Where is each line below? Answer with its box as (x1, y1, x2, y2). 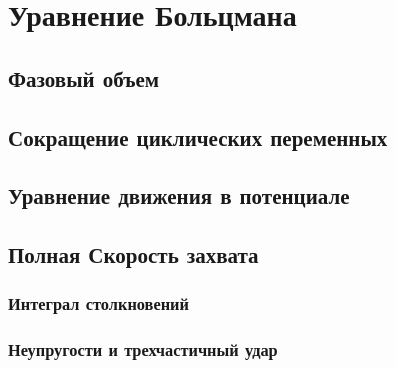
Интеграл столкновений (8, 291, 189, 316)
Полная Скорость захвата (8, 239, 259, 270)
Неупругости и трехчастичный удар (8, 337, 278, 362)
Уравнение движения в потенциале (8, 180, 350, 211)
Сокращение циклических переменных (8, 121, 388, 152)
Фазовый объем (8, 62, 160, 93)
